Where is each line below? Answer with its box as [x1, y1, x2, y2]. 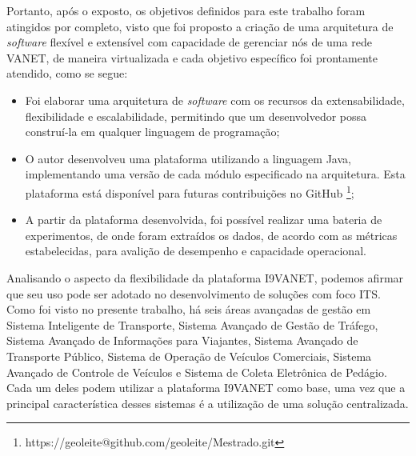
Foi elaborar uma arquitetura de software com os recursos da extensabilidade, [25, 91, 405, 108]
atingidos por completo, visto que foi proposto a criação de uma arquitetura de [6, 18, 394, 34]
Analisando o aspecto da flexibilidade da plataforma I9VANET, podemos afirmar [6, 269, 404, 286]
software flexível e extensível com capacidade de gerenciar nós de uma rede [6, 34, 372, 50]
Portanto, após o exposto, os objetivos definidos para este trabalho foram [6, 2, 366, 18]
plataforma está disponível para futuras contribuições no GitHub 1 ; [25, 182, 354, 201]
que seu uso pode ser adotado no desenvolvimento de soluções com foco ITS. [6, 285, 381, 302]
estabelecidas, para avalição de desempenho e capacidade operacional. [25, 242, 366, 259]
